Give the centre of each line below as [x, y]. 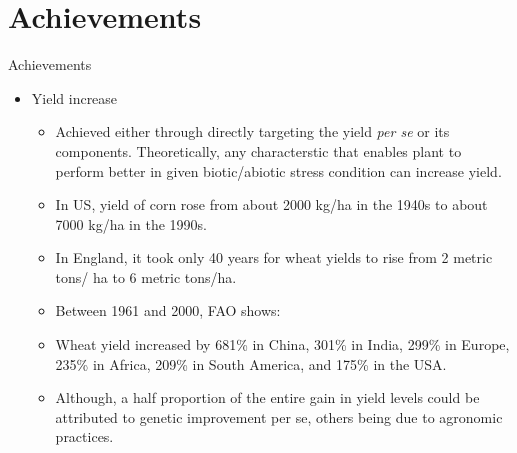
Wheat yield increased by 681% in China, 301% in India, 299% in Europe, [282, 344]
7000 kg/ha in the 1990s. [131, 223]
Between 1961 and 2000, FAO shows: [168, 310]
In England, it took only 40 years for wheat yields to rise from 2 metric [274, 257]
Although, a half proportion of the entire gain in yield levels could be [267, 397]
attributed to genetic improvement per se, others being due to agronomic [279, 416]
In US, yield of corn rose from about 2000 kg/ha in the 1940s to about [271, 204]
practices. [84, 436]
